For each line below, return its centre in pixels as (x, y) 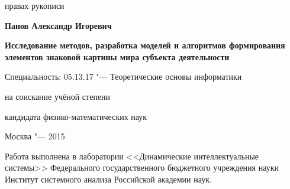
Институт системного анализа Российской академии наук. (108, 179)
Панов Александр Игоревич (58, 25)
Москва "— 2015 (35, 136)
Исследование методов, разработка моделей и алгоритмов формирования (145, 45)
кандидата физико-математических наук (76, 116)
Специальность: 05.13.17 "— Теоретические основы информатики (123, 76)
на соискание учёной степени (58, 96)
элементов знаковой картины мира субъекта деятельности (117, 56)
